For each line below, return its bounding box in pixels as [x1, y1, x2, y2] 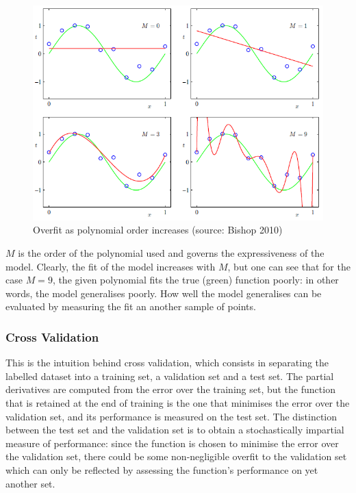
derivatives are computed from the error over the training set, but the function [5, 382, 335, 396]
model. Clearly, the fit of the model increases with [5, 259, 216, 273]
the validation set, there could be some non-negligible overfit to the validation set [5, 449, 347, 464]
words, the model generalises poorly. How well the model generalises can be [5, 286, 322, 300]
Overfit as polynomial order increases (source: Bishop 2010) [33, 223, 283, 237]
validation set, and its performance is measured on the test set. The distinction [5, 409, 338, 423]
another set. [5, 476, 55, 490]
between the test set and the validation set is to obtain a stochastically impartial [5, 422, 344, 437]
